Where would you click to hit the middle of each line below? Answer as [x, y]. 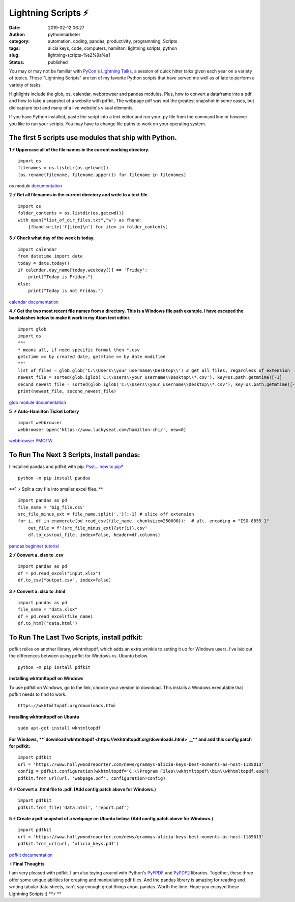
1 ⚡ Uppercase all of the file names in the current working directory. [79, 149]
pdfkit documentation [31, 855]
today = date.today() [44, 263]
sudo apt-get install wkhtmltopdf [59, 728]
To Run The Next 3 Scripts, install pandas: [74, 455]
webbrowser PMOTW [31, 441]
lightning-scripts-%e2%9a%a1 [79, 55]
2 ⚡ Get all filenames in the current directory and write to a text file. [79, 195]
